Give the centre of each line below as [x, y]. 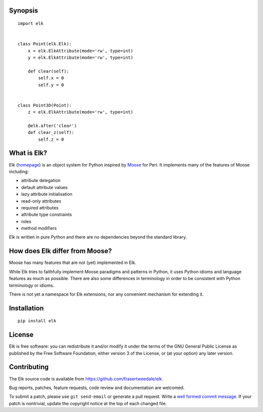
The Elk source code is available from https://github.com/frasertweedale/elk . [86, 379]
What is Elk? [28, 153]
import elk [31, 24]
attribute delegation [41, 181]
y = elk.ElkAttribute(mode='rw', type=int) [80, 57]
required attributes [40, 207]
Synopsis [24, 10]
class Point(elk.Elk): [45, 44]
